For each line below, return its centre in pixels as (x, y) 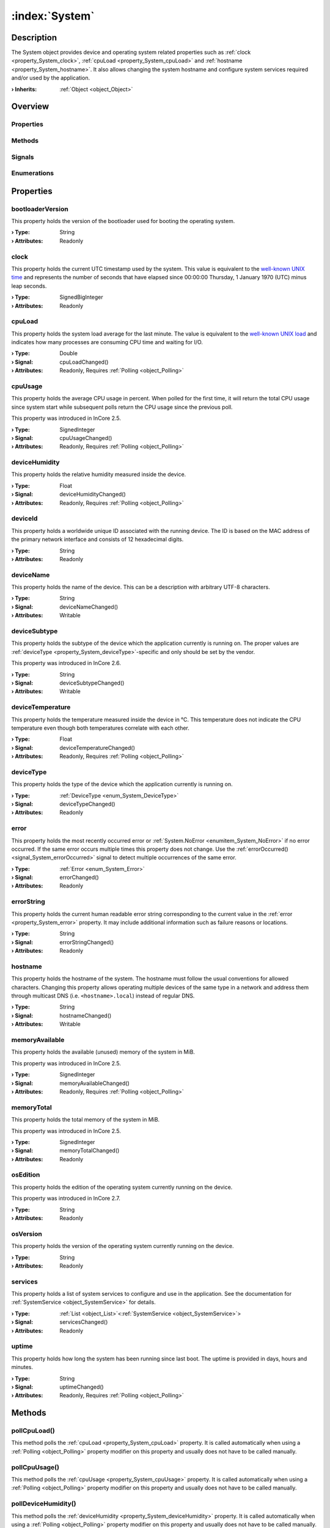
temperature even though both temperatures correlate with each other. (100, 728)
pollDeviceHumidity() (44, 1504)
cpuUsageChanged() (86, 438)
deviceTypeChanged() (87, 804)
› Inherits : (24, 89)
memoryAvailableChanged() (94, 1083)
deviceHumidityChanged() (93, 494)
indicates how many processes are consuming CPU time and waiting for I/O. (107, 342)
